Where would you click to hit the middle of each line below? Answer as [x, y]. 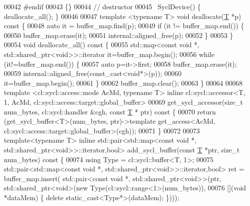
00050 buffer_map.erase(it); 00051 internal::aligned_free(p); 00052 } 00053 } [119, 35]
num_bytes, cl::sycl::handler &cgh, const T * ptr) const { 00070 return [110, 111]
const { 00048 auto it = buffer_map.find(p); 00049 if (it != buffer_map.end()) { [124, 26]
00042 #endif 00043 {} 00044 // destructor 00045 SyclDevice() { [102, 6]
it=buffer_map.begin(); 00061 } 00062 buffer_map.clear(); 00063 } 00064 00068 [123, 83]
